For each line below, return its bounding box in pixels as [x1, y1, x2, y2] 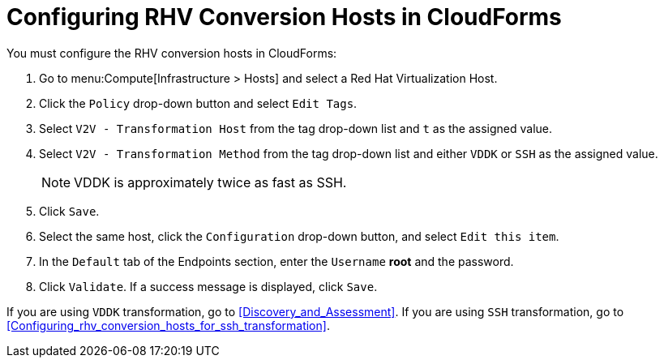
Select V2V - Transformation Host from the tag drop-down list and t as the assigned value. [39, 121, 553, 135]
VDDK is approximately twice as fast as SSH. [74, 173, 347, 191]
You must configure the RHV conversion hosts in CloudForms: [6, 45, 337, 60]
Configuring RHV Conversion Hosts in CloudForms [6, 3, 562, 31]
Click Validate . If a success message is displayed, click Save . [39, 279, 378, 293]
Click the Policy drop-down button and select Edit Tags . [39, 96, 358, 110]
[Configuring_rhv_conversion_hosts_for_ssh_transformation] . [6, 318, 330, 332]
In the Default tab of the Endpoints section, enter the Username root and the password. [39, 254, 514, 268]
